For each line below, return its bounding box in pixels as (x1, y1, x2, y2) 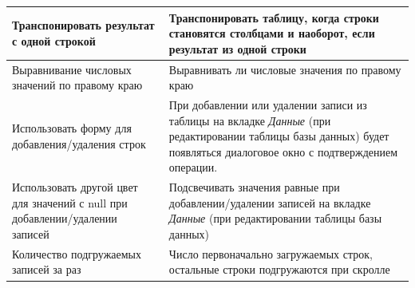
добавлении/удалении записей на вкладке (168, 194, 371, 211)
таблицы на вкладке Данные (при (168, 112, 331, 128)
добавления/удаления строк (12, 135, 146, 152)
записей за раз (12, 261, 81, 278)
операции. (168, 159, 218, 176)
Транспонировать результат (12, 17, 155, 34)
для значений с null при (12, 194, 128, 211)
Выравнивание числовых (12, 61, 132, 77)
